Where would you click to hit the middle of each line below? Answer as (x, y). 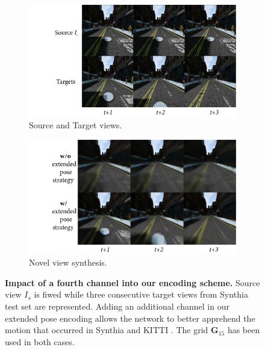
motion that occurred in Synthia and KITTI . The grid (107, 330)
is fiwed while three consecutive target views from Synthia (141, 294)
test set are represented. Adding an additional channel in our (117, 306)
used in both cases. (40, 341)
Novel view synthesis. (68, 262)
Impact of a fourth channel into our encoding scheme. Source (132, 282)
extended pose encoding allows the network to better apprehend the (130, 318)
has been (244, 330)
